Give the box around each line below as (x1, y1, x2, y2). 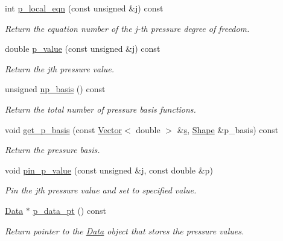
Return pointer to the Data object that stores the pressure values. (5, 224, 244, 237)
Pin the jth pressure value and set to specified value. (5, 184, 197, 196)
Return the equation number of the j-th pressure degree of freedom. (5, 22, 250, 34)
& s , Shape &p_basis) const (177, 123, 279, 136)
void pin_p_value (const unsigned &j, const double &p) (5, 163, 213, 176)
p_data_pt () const (33, 204, 106, 216)
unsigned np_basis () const (5, 83, 106, 95)
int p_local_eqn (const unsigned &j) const (5, 2, 164, 14)
